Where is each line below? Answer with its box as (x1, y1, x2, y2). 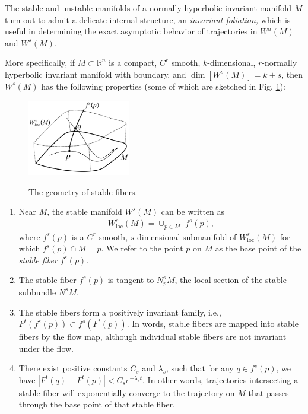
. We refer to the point (101, 242, 183, 254)
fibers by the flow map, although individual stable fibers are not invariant (18, 330, 287, 343)
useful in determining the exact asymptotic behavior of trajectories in (5, 25, 258, 37)
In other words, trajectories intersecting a (147, 373, 299, 386)
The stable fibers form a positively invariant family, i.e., (18, 305, 221, 318)
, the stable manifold (47, 205, 122, 218)
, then (281, 68, 303, 80)
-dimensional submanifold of (134, 230, 237, 243)
